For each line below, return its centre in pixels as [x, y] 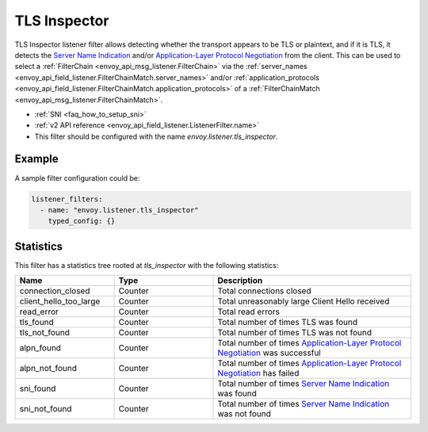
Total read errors [249, 312]
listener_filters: [67, 199]
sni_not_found [46, 409]
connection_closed [55, 291]
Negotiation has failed [258, 373]
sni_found [38, 388]
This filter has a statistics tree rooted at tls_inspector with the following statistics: [147, 265]
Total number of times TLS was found [288, 323]
